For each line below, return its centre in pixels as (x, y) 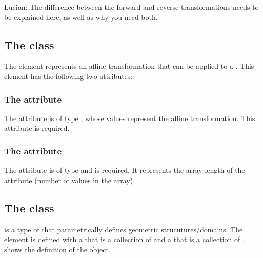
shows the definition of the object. (57, 249)
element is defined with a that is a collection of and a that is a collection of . (124, 239)
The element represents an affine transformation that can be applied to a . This (129, 66)
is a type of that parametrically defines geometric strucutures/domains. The (124, 229)
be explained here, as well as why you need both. (81, 17)
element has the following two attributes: (68, 76)
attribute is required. (37, 128)
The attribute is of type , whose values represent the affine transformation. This (130, 118)
